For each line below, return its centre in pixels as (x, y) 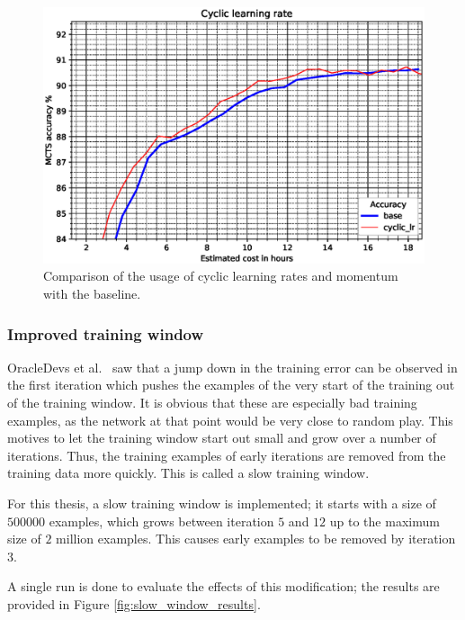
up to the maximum (385, 521)
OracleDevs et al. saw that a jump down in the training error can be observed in (232, 367)
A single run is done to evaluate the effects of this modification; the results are (224, 586)
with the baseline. (92, 294)
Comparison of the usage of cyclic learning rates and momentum (221, 276)
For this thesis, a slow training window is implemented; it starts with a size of (222, 503)
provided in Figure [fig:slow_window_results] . (134, 604)
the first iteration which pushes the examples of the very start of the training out (231, 385)
